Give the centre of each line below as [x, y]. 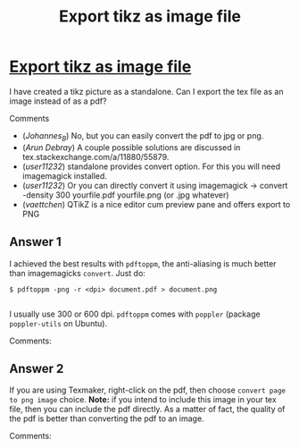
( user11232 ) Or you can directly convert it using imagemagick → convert [155, 185]
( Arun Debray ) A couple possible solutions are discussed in [131, 147]
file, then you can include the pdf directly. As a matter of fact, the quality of [147, 410]
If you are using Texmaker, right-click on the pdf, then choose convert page [147, 390]
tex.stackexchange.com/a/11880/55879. [96, 156]
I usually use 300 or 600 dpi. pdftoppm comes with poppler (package [135, 314]
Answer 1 [36, 242]
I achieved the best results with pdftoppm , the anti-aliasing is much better [143, 263]
